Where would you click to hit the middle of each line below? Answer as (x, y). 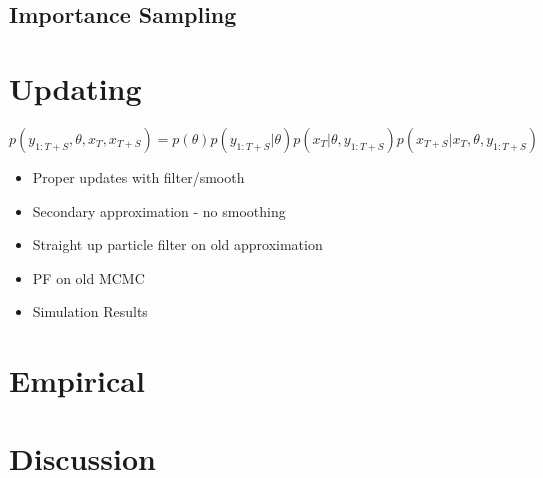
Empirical (77, 380)
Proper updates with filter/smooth (138, 176)
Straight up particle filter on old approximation (177, 244)
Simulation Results (90, 311)
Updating (75, 87)
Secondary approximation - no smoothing (159, 210)
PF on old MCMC (88, 277)
